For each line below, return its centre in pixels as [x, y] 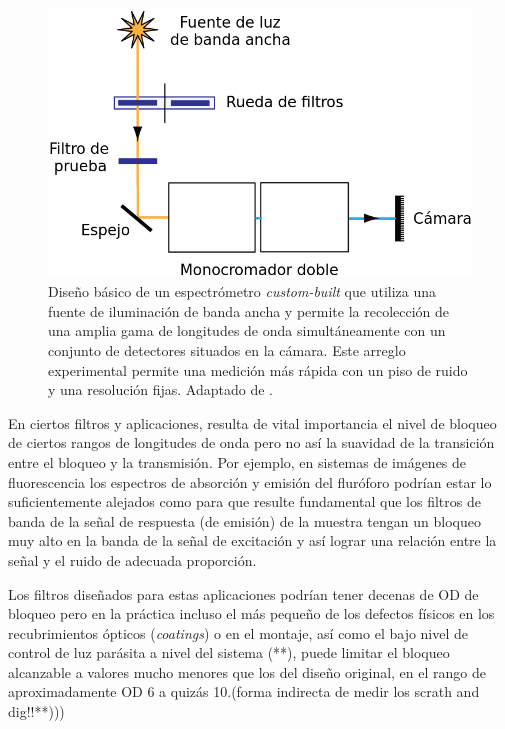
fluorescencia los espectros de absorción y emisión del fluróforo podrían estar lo [250, 481]
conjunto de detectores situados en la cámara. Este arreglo [227, 349]
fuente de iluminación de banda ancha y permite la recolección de [249, 310]
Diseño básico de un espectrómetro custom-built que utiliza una [242, 291]
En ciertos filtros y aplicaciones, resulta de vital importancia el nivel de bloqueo [252, 422]
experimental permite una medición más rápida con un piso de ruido [258, 369]
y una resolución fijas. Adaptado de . [161, 389]
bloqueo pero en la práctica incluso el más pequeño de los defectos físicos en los [251, 613]
